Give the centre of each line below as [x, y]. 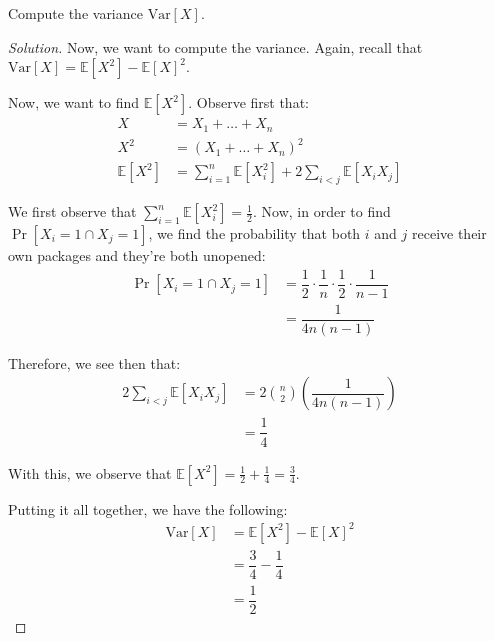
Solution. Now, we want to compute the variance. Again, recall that [215, 46]
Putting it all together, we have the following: [148, 508]
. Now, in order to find [321, 211]
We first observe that [72, 211]
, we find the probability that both [254, 233]
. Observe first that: [248, 102]
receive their [449, 233]
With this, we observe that [90, 472]
